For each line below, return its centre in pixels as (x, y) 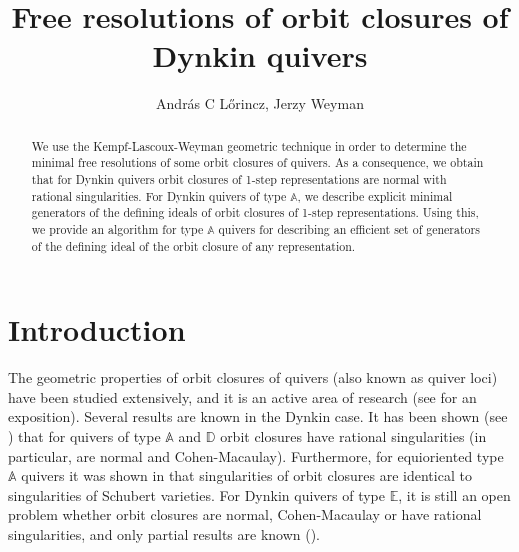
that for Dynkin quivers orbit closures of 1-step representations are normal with (239, 179)
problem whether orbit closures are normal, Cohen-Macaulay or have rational (245, 514)
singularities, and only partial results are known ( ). (164, 533)
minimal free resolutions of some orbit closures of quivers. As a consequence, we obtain (257, 162)
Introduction (97, 329)
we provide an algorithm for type (117, 228)
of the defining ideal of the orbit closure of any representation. (193, 245)
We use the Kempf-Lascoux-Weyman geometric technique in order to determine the (249, 145)
